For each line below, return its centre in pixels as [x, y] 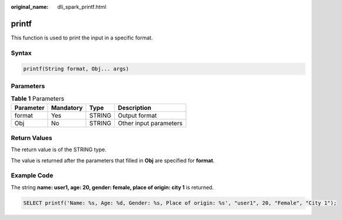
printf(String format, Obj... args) [76, 69]
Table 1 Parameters [38, 99]
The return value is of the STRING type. [59, 149]
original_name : [30, 7]
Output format [137, 115]
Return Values [31, 138]
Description [135, 108]
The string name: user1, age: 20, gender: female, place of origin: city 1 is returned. [112, 187]
